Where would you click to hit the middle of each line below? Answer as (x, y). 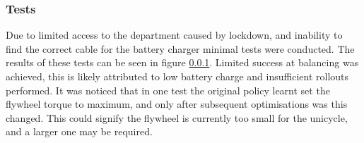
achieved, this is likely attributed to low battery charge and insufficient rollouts (177, 76)
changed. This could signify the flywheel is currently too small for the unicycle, (177, 117)
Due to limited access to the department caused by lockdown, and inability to (174, 35)
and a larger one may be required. (79, 131)
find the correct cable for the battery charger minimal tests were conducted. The (180, 48)
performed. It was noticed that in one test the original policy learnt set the (168, 90)
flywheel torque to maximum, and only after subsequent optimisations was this (177, 104)
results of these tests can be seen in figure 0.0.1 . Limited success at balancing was (182, 62)
